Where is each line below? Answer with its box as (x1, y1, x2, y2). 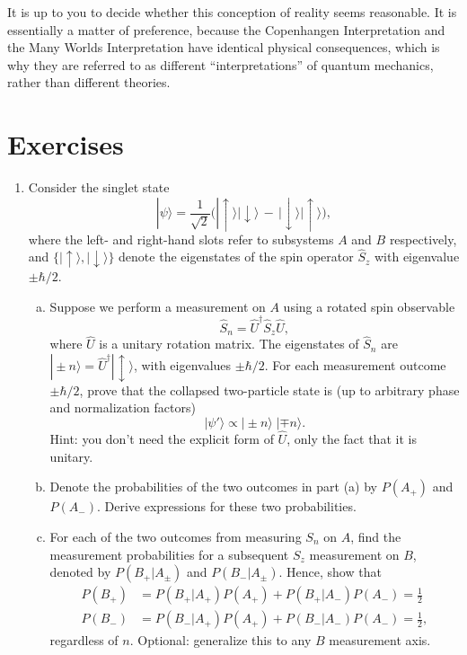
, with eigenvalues (133, 356, 232, 375)
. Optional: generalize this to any (129, 631, 312, 650)
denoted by (49, 562, 111, 581)
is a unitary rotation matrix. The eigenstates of (99, 334, 359, 353)
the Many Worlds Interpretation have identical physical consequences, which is (7, 38, 440, 57)
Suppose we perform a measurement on (49, 297, 266, 315)
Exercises (7, 126, 124, 163)
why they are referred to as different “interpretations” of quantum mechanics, (7, 55, 434, 74)
